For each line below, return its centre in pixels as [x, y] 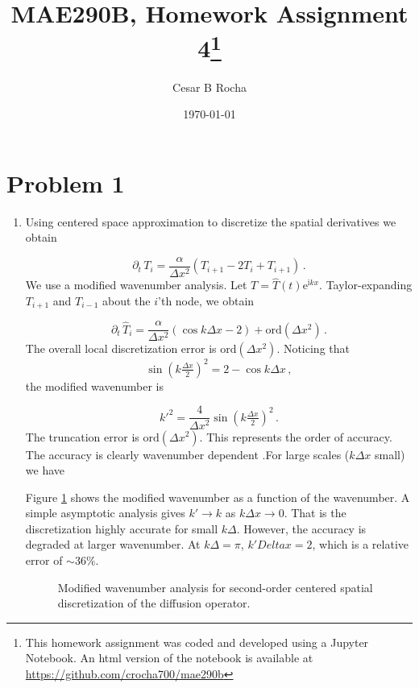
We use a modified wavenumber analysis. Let [136, 285]
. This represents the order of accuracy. [296, 436]
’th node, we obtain [206, 300]
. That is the [315, 513]
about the [127, 300]
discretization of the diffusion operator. [154, 603]
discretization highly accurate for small [122, 528]
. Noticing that [313, 348]
